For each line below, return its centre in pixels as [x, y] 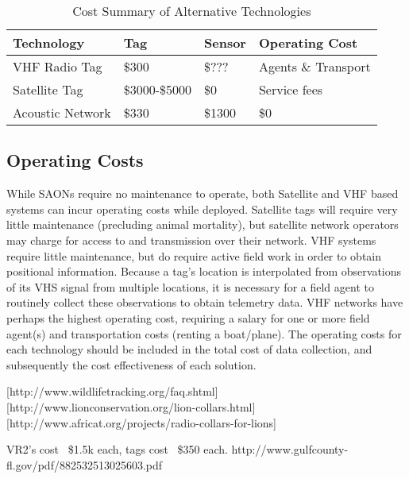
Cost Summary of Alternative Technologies [192, 11]
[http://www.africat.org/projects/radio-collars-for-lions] [142, 422]
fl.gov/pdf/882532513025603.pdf [85, 464]
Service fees [291, 89]
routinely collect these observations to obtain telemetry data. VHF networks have [205, 302]
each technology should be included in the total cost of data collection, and [189, 349]
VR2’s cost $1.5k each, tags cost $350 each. [117, 449]
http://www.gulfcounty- [290, 449]
